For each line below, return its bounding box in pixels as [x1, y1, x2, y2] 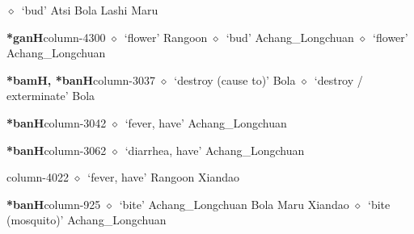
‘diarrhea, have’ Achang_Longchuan [125, 141, 305, 158]
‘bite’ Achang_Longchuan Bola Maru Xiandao [119, 195, 349, 212]
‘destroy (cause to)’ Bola [174, 71, 296, 88]
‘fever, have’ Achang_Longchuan [125, 114, 287, 131]
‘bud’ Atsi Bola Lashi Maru [21, 2, 158, 18]
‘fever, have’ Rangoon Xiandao [87, 169, 240, 186]
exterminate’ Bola [6, 87, 95, 104]
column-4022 [6, 169, 69, 186]
